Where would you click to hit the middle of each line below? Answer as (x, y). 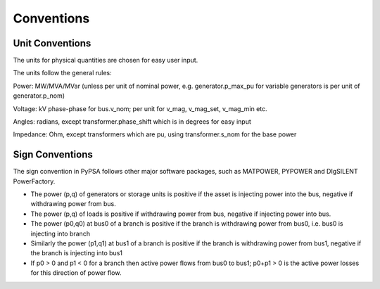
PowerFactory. (34, 181)
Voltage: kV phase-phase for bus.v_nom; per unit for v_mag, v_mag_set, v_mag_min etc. (140, 108)
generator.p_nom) (39, 96)
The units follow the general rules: (62, 73)
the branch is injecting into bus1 (77, 253)
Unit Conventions (52, 43)
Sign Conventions (53, 155)
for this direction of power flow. (76, 273)
